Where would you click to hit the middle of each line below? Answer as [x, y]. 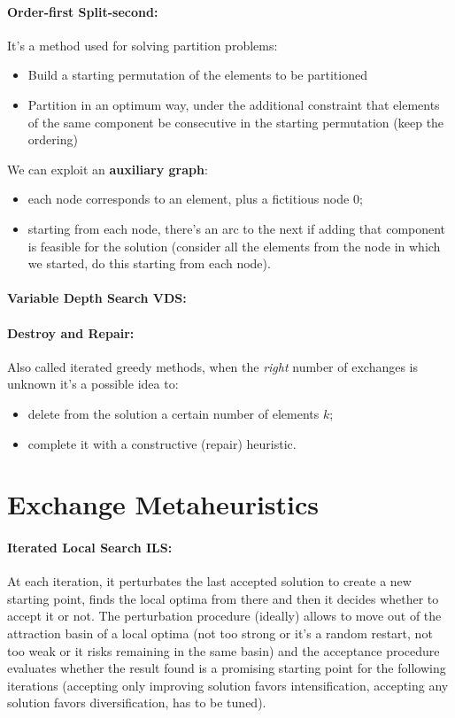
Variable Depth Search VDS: [97, 298]
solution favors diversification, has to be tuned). [137, 703]
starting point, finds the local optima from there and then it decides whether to [223, 598]
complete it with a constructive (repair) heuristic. [162, 443]
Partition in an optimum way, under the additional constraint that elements [234, 104]
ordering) [53, 139]
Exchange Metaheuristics [163, 504]
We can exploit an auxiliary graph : [108, 169]
